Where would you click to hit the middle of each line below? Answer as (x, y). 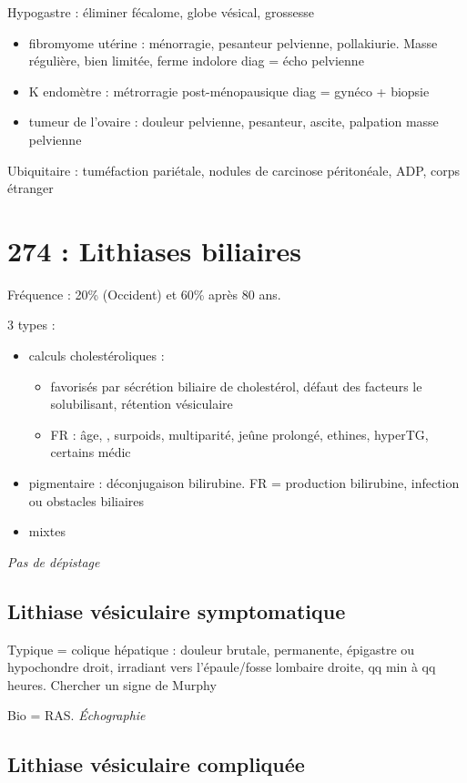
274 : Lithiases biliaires (154, 250)
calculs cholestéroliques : (96, 356)
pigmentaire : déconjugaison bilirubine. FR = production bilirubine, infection (244, 483)
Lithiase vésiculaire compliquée (156, 764)
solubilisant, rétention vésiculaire (142, 404)
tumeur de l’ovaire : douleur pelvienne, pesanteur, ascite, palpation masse (233, 122)
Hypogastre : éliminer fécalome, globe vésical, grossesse (161, 12)
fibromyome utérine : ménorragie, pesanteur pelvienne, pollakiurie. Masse (233, 42)
